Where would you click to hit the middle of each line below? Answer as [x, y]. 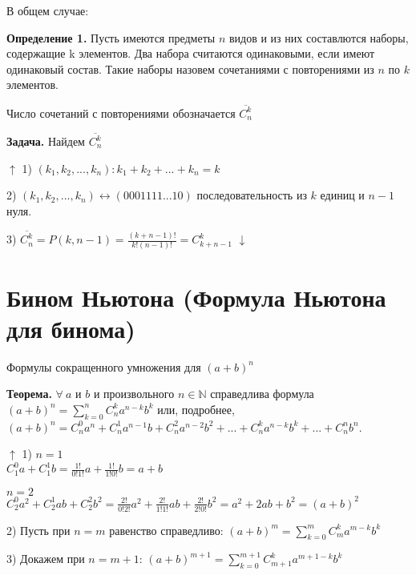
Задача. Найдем [46, 141]
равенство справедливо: [166, 530]
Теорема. [29, 394]
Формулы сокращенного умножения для [104, 366]
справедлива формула [262, 394]
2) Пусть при [38, 530]
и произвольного [134, 394]
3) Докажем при [46, 559]
